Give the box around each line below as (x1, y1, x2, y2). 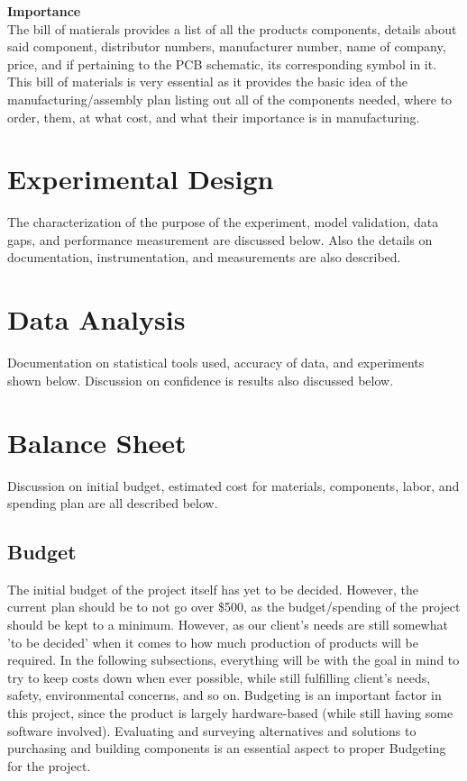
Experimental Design (7, 160, 274, 197)
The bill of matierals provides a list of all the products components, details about (7, 19, 457, 38)
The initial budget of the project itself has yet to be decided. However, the (7, 579, 418, 598)
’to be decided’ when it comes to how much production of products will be (7, 632, 419, 651)
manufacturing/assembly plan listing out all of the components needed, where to (7, 89, 453, 108)
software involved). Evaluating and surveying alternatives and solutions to (7, 721, 417, 740)
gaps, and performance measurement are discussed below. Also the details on (7, 230, 433, 249)
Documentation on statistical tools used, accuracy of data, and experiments (7, 353, 425, 372)
